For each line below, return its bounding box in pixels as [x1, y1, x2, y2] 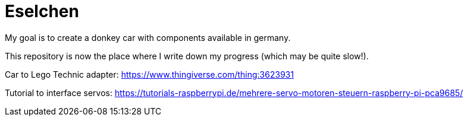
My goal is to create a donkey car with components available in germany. [5, 32, 291, 43]
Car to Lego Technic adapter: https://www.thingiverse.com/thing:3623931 [5, 69, 294, 79]
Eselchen [5, 1, 79, 21]
